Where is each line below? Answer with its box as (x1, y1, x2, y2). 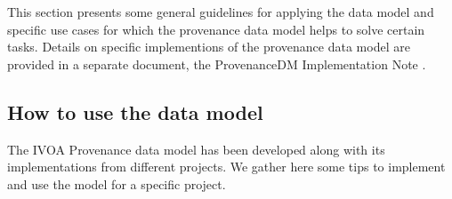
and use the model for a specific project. (7, 174, 226, 193)
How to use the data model (7, 98, 263, 125)
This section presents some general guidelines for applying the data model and (7, 3, 434, 20)
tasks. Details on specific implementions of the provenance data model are (7, 37, 410, 56)
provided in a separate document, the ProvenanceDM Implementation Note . (7, 54, 426, 73)
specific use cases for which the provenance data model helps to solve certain (7, 20, 425, 38)
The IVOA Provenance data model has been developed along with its (7, 139, 385, 158)
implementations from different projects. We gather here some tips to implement (7, 157, 446, 176)
